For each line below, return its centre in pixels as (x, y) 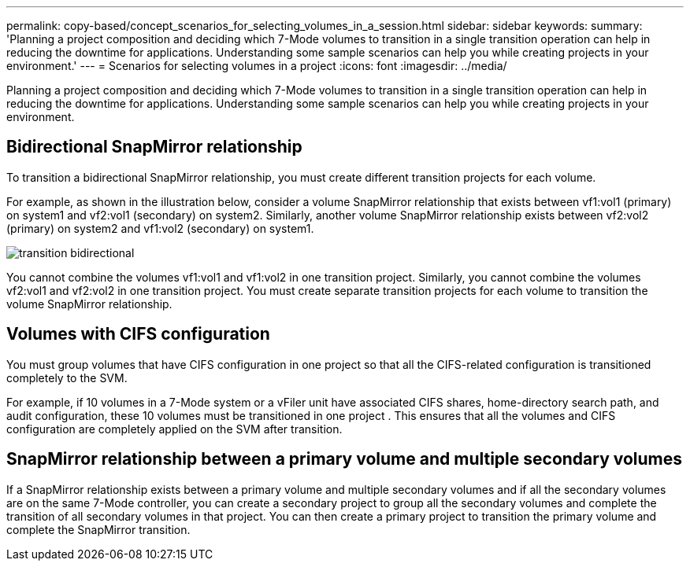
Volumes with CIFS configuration (138, 334)
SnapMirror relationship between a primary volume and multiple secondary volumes (345, 459)
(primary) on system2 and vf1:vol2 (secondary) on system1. (160, 228)
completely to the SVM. (67, 377)
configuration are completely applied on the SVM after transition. (174, 429)
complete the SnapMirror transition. (98, 529)
